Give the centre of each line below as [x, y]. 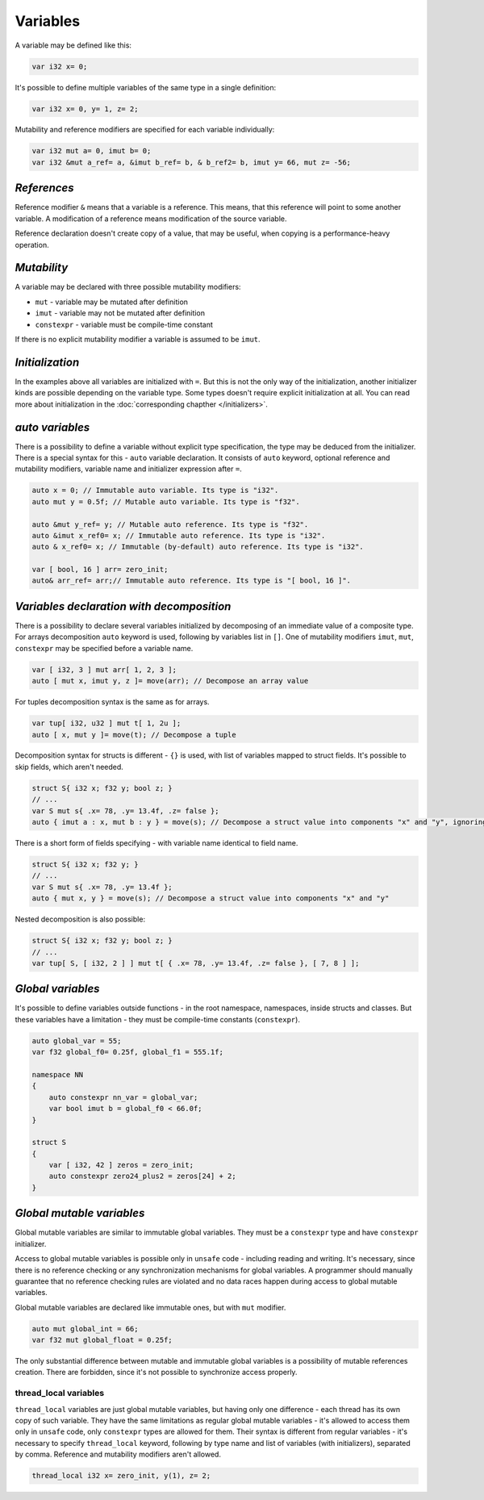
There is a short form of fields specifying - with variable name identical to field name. [156, 843]
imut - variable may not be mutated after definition [120, 313]
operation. [32, 244]
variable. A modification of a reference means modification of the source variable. [151, 219]
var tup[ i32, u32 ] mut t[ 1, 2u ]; [106, 723]
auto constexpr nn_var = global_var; [123, 1097]
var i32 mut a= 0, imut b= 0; [92, 151]
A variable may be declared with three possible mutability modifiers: [128, 287]
